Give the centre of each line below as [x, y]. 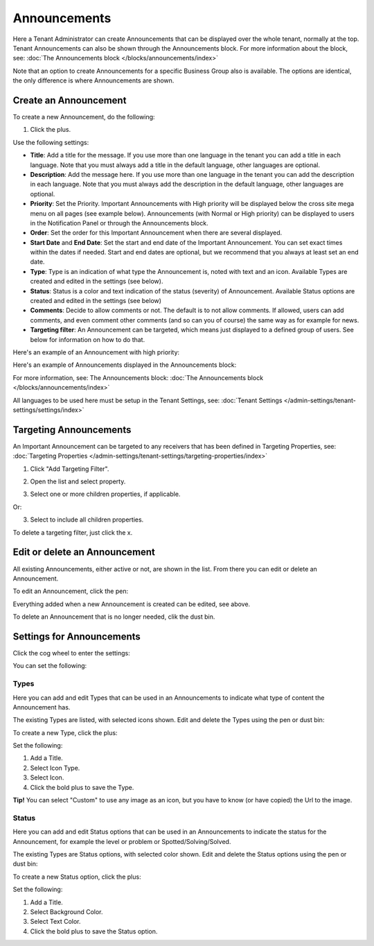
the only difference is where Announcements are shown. [93, 80]
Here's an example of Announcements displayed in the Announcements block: [125, 365]
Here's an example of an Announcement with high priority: [96, 352]
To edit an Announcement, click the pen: [70, 591]
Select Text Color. [55, 922]
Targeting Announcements [72, 430]
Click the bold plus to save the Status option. [94, 931]
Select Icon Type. [55, 768]
